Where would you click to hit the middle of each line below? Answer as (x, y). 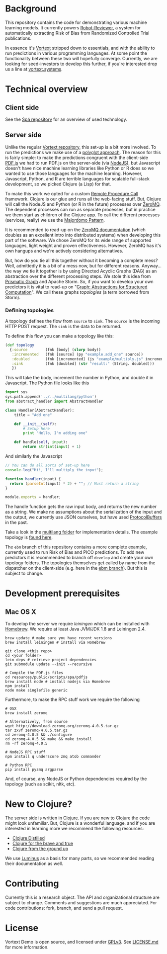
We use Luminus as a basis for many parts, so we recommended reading (80, 859)
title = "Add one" (33, 415)
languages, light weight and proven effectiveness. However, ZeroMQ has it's (83, 245)
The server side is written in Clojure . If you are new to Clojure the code (78, 818)
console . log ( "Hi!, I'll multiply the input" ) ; (54, 470)
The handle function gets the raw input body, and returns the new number (81, 507)
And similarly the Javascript (34, 456)
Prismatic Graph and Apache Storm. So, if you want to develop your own (80, 281)
